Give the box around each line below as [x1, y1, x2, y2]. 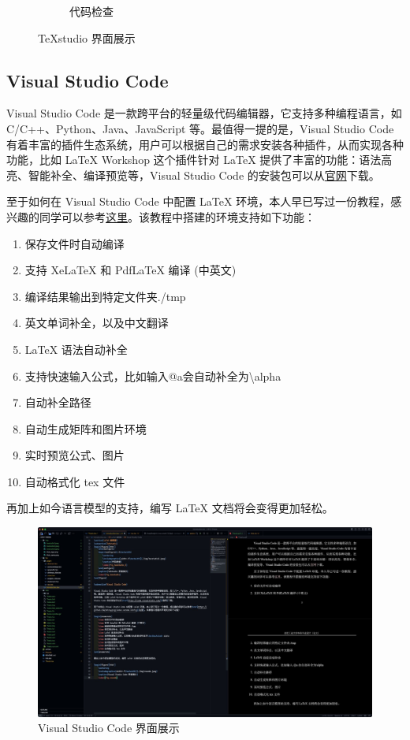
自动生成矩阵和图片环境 [24, 420, 147, 437]
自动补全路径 [24, 394, 91, 411]
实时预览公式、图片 [24, 447, 125, 463]
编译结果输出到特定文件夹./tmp [24, 288, 186, 304]
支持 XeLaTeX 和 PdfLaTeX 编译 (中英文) [24, 262, 237, 278]
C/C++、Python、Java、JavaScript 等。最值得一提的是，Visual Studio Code [6, 120, 394, 136]
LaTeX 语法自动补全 [24, 340, 128, 357]
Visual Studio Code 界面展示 [38, 720, 180, 736]
